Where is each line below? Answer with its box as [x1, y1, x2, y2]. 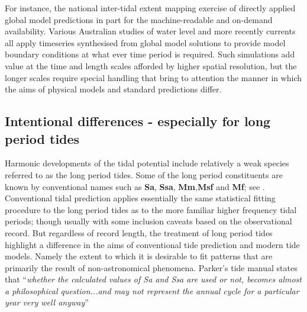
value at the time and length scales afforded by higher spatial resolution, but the [5, 59, 297, 72]
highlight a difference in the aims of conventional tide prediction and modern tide [5, 238, 300, 250]
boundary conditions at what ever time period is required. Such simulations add [5, 48, 295, 60]
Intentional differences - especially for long [5, 112, 271, 130]
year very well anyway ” [5, 296, 89, 308]
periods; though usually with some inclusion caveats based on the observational [5, 215, 292, 227]
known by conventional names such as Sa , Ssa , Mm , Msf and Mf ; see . [5, 180, 265, 192]
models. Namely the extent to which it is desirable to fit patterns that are [5, 250, 273, 262]
